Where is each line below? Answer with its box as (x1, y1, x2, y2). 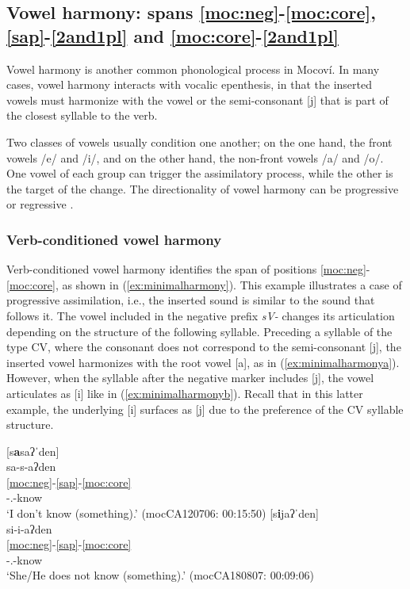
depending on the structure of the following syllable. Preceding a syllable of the (6, 323, 393, 339)
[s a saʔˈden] (6, 442, 59, 459)
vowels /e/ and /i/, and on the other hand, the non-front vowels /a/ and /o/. (6, 149, 384, 166)
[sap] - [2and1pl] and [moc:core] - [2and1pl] (6, 23, 339, 48)
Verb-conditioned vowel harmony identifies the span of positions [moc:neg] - (6, 261, 370, 277)
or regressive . (6, 196, 74, 212)
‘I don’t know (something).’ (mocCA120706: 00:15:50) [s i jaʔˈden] (6, 505, 319, 522)
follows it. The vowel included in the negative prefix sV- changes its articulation (6, 307, 395, 323)
